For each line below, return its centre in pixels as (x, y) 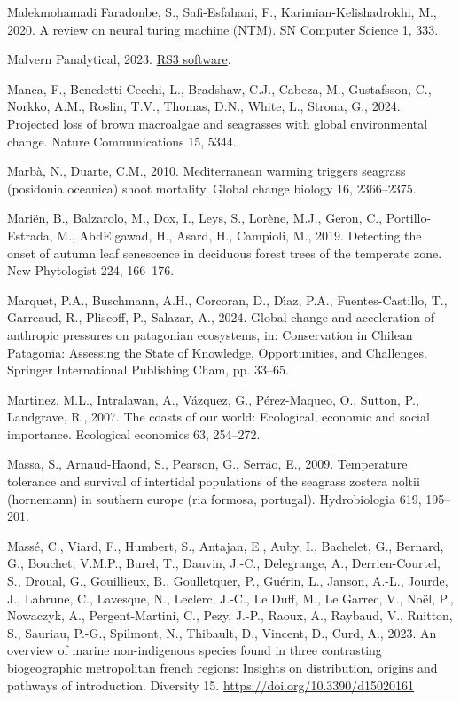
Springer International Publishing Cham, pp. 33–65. (148, 370)
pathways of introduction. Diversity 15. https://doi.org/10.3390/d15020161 (211, 685)
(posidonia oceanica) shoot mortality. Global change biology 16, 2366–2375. (212, 188)
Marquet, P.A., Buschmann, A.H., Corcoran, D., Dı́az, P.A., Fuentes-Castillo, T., (227, 299)
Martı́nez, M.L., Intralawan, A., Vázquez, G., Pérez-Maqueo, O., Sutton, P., (213, 399)
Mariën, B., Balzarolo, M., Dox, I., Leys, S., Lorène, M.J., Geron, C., (195, 218)
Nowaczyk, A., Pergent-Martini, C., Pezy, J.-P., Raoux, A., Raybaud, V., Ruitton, (230, 615)
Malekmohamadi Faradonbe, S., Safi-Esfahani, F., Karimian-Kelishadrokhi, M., (222, 12)
